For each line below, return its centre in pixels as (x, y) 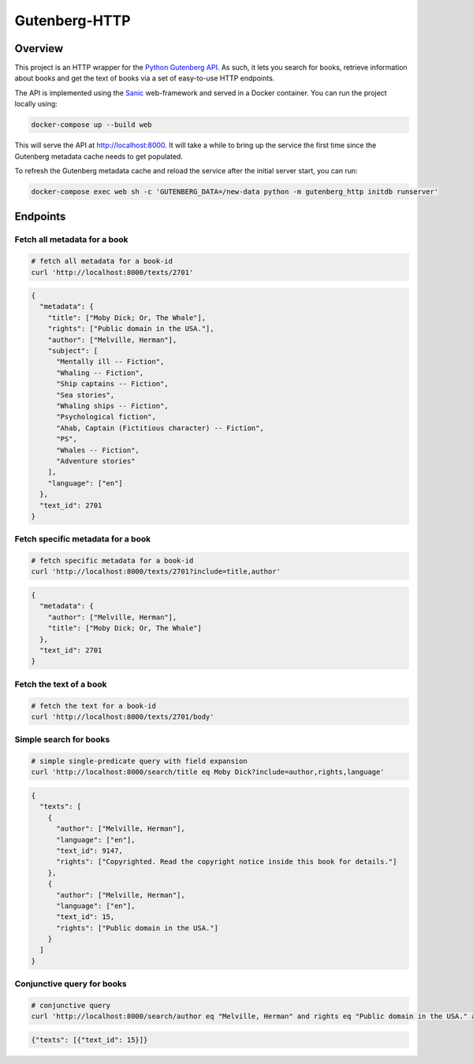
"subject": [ (73, 351)
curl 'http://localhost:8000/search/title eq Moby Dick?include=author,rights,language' (208, 772)
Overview (39, 48)
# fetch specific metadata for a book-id (112, 561)
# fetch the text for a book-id (94, 706)
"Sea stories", (86, 395)
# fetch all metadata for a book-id (102, 261)
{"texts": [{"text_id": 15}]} (89, 1040)
